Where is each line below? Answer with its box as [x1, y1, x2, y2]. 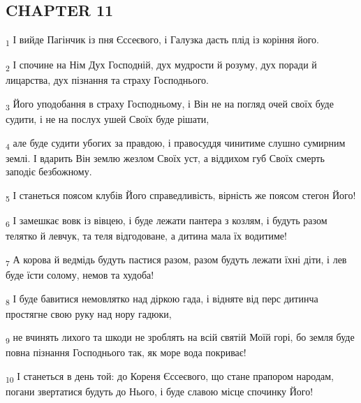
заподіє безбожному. [6, 164, 92, 179]
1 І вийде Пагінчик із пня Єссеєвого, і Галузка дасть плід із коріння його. [6, 32, 319, 48]
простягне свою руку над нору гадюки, [6, 306, 172, 321]
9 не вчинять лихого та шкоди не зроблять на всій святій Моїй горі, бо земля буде [6, 330, 355, 346]
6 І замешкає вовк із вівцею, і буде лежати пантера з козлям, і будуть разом [6, 213, 327, 229]
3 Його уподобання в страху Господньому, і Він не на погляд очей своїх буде [6, 96, 334, 112]
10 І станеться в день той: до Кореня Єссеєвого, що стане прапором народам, [6, 369, 334, 385]
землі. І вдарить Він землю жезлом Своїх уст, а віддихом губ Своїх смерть [6, 150, 325, 165]
